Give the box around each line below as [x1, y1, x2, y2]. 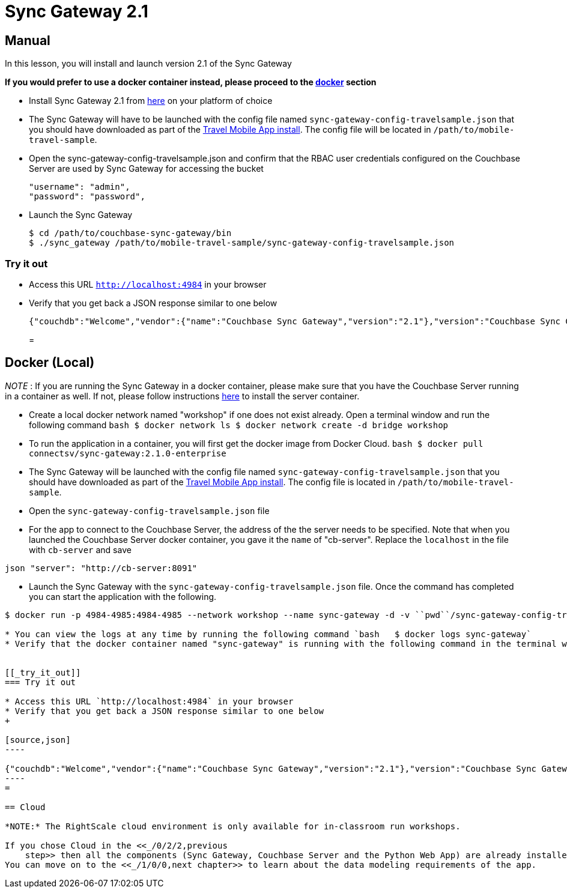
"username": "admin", [29, 182, 130, 192]
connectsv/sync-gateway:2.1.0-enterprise [29, 448, 226, 458]
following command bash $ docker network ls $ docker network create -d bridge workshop [29, 419, 449, 430]
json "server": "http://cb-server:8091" [5, 563, 198, 573]
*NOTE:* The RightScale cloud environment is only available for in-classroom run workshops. [5, 821, 461, 831]
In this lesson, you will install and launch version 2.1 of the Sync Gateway [5, 58, 292, 69]
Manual [5, 32, 50, 48]
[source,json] [5, 734, 71, 745]
